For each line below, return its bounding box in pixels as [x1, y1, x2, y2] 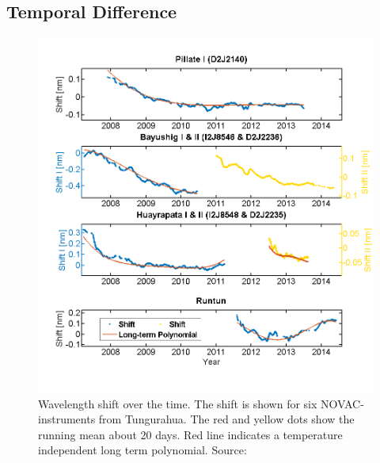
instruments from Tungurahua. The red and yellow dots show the [38, 411, 355, 427]
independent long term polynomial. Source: [38, 442, 247, 458]
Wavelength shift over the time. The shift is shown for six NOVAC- [38, 395, 364, 411]
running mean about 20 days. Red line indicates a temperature [38, 426, 343, 442]
